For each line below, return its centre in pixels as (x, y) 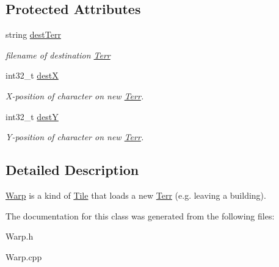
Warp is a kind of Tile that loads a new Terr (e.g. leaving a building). (136, 195)
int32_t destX (32, 75)
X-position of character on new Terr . (75, 95)
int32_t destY (32, 116)
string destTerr (33, 34)
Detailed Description (72, 170)
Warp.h (20, 236)
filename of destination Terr (58, 55)
